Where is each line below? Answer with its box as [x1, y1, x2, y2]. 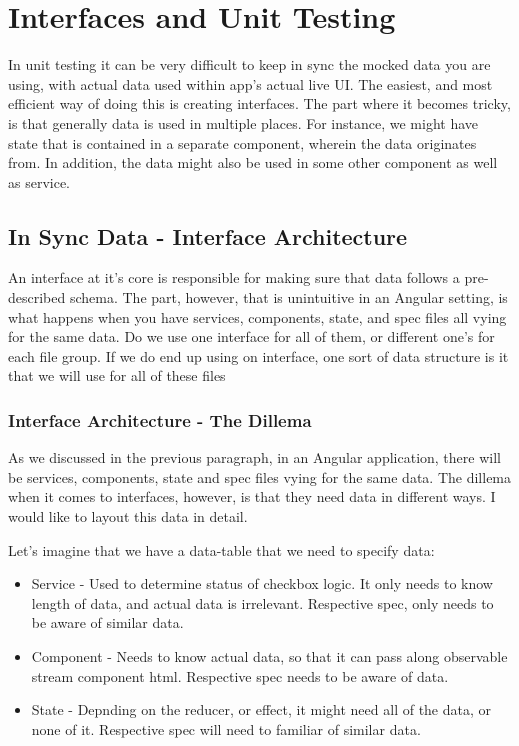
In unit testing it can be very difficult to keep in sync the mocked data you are [8, 54, 491, 75]
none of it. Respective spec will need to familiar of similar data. [31, 718, 421, 739]
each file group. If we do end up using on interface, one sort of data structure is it [8, 345, 509, 366]
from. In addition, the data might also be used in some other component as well [8, 152, 498, 173]
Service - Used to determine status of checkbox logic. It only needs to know [31, 573, 493, 594]
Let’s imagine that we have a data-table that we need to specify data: [8, 539, 435, 560]
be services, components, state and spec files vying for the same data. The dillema [8, 466, 512, 487]
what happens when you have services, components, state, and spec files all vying [8, 306, 507, 327]
